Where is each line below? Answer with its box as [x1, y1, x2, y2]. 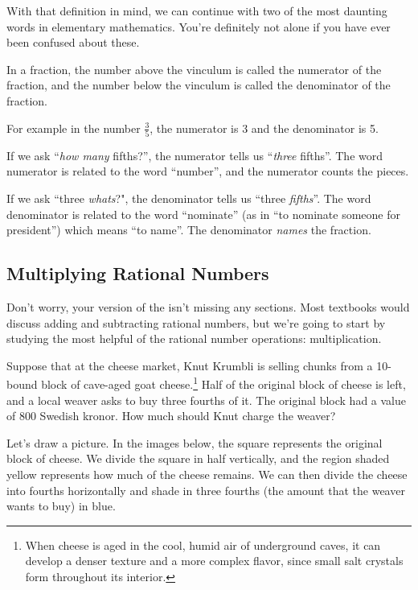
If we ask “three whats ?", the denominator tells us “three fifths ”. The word [6, 190, 371, 207]
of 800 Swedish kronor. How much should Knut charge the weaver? [6, 407, 336, 424]
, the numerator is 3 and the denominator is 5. [150, 119, 379, 136]
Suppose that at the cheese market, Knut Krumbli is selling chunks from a [6, 357, 373, 373]
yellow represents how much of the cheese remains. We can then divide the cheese [6, 466, 408, 483]
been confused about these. [6, 34, 140, 51]
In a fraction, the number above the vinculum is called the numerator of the [6, 60, 382, 77]
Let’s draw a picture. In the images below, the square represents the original [6, 434, 383, 451]
